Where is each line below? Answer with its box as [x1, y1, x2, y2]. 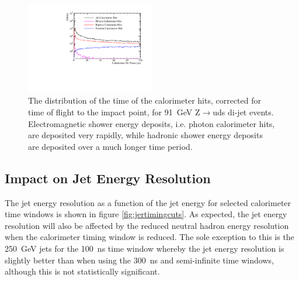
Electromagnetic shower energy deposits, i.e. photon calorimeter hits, [28, 117, 275, 129]
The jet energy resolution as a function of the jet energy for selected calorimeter [5, 196, 291, 208]
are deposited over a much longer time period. [28, 140, 193, 152]
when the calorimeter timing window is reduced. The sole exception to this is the [5, 231, 294, 243]
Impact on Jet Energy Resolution [5, 169, 211, 187]
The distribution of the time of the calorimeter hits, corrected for [28, 94, 261, 107]
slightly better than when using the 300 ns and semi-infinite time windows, [5, 253, 274, 266]
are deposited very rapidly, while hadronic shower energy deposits [28, 129, 263, 141]
